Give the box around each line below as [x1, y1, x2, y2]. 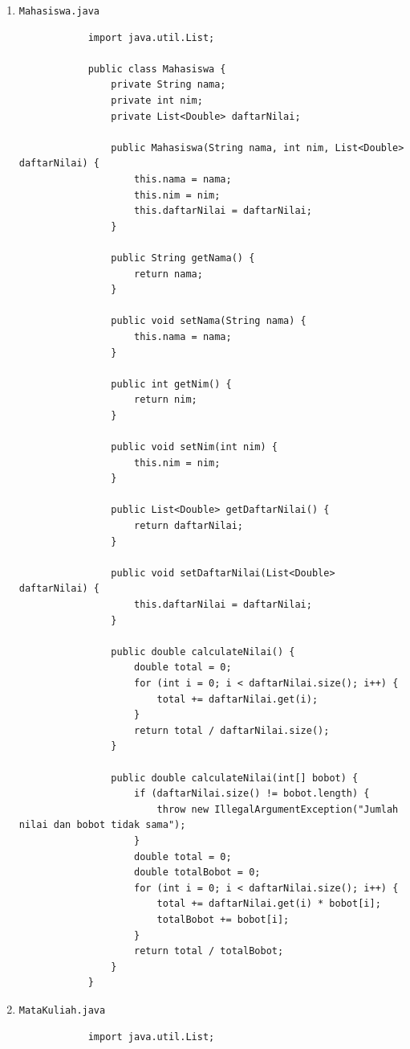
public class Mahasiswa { [87, 63, 226, 75]
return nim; [133, 394, 197, 406]
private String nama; [111, 79, 226, 91]
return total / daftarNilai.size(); [133, 724, 330, 736]
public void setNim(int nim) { [111, 441, 278, 453]
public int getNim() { [111, 378, 232, 390]
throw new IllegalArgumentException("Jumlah [156, 803, 399, 815]
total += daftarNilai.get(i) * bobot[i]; [156, 898, 381, 910]
